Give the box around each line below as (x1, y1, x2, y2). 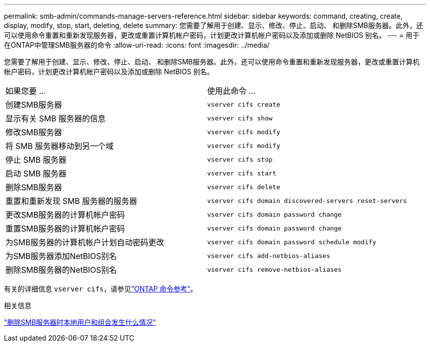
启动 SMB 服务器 (5, 169, 67, 178)
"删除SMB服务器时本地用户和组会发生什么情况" (4, 318, 156, 326)
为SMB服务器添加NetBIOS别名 (5, 251, 117, 261)
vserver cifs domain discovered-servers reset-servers (207, 197, 407, 204)
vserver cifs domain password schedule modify (207, 238, 376, 246)
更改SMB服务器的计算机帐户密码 (5, 210, 125, 220)
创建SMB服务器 (5, 100, 62, 110)
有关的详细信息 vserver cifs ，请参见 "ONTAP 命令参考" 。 (4, 285, 197, 293)
